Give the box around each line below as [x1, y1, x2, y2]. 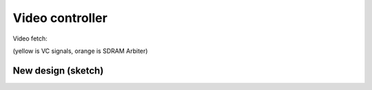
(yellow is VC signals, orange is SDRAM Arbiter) [12, 47, 148, 55]
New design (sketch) [12, 65, 104, 76]
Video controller [12, 10, 108, 25]
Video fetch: [12, 34, 48, 43]
